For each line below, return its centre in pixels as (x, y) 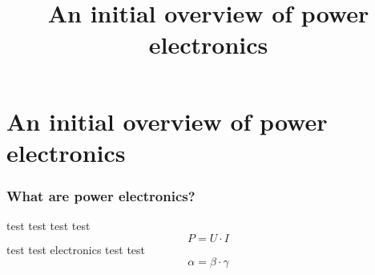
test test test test (48, 226)
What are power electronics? (101, 195)
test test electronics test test (76, 249)
